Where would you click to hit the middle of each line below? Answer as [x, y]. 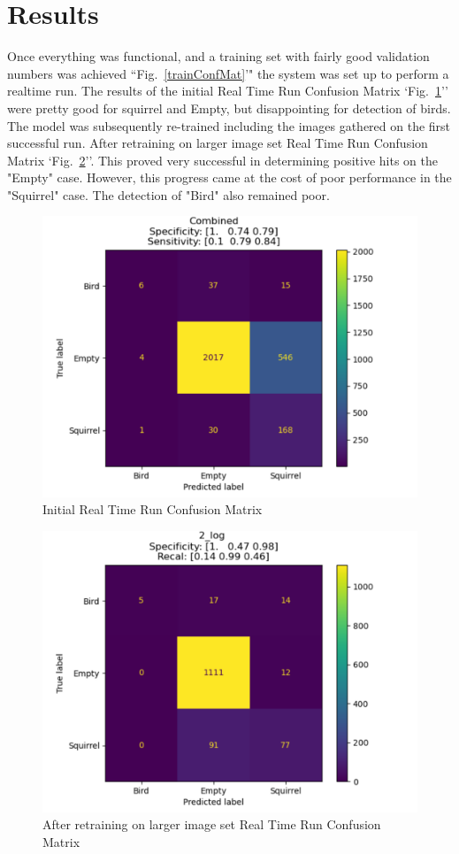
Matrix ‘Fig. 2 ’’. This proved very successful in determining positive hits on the [222, 160]
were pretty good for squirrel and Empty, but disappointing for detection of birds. [229, 108]
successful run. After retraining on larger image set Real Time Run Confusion [218, 143]
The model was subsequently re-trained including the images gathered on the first [229, 125]
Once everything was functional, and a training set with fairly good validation [218, 56]
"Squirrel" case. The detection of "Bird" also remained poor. [168, 194]
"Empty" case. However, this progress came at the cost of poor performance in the [229, 177]
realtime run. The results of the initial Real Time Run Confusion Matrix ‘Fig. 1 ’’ [228, 91]
